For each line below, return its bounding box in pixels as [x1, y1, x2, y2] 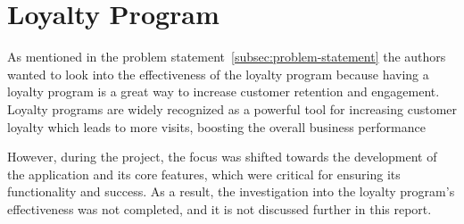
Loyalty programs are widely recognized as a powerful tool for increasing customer [7, 99, 458, 118]
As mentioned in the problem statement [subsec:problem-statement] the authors [7, 47, 446, 66]
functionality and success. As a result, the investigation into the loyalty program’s [7, 182, 455, 201]
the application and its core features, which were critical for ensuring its [7, 164, 401, 183]
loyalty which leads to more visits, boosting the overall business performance [7, 117, 426, 136]
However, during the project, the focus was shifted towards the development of [7, 147, 437, 166]
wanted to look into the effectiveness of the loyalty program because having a [7, 64, 429, 83]
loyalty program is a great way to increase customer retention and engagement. [7, 82, 440, 101]
